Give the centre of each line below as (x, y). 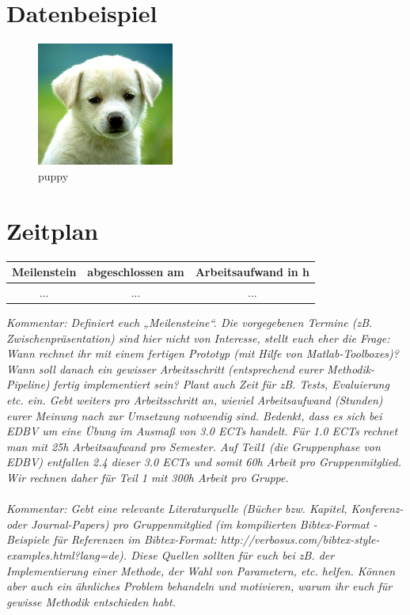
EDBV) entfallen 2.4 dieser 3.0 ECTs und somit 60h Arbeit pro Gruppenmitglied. (204, 462)
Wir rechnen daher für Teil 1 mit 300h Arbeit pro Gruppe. (148, 478)
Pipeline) (28, 384)
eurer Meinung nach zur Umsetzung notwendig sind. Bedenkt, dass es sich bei (194, 415)
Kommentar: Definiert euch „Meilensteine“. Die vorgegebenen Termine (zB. (190, 323)
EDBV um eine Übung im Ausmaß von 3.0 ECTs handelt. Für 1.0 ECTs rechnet (202, 431)
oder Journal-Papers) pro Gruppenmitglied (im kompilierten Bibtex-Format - (192, 524)
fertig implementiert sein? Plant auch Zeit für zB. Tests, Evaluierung (221, 384)
